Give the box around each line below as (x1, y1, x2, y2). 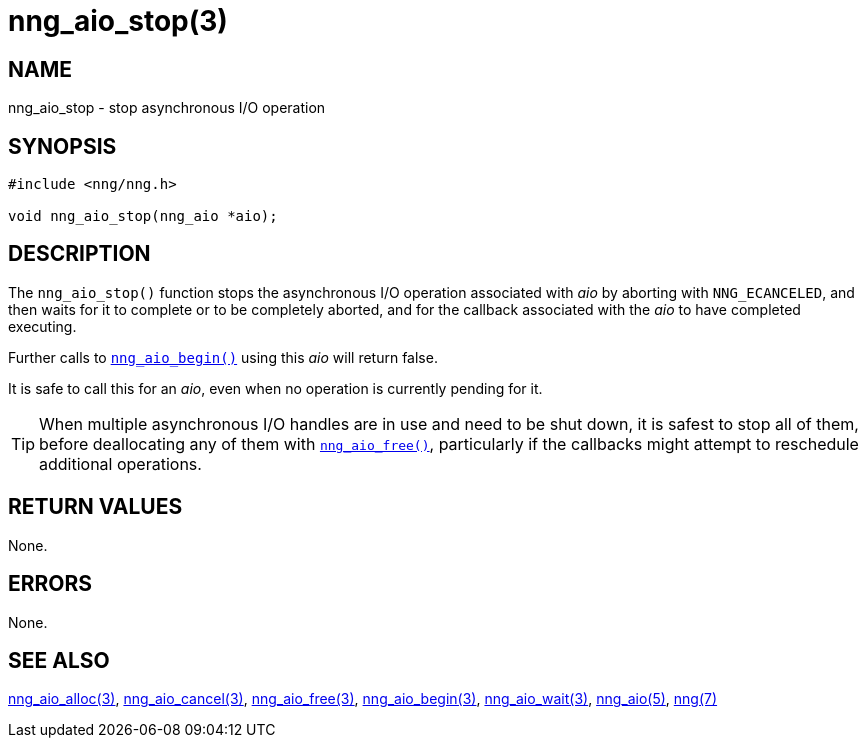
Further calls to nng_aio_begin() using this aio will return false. (8, 348, 438, 366)
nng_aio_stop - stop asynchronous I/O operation (8, 99, 326, 117)
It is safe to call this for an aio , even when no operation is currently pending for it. (8, 379, 543, 397)
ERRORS (8, 571, 93, 597)
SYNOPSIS (8, 133, 117, 159)
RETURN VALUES (8, 494, 183, 520)
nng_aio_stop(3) (8, 4, 228, 38)
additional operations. (39, 453, 202, 474)
